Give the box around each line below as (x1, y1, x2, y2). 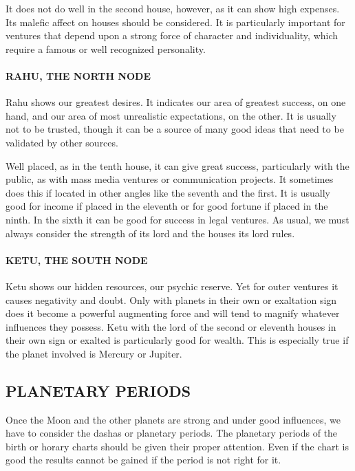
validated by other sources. (6, 135, 118, 149)
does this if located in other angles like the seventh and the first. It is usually (6, 185, 330, 199)
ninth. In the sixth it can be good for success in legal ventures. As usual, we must (6, 212, 349, 226)
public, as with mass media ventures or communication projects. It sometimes (6, 172, 334, 186)
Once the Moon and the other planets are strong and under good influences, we (6, 412, 341, 426)
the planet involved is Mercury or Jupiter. (6, 346, 182, 360)
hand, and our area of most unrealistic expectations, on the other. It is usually (6, 108, 336, 122)
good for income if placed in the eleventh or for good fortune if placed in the (6, 199, 328, 213)
